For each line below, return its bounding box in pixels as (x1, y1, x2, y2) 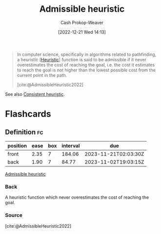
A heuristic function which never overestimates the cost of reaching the (5, 194, 149, 200)
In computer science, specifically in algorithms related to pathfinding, (17, 51, 157, 57)
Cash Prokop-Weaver (60, 20, 104, 25)
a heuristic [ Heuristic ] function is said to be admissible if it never (17, 56, 146, 62)
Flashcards (5, 109, 51, 119)
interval (61, 142, 80, 149)
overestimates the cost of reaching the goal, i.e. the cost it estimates (17, 62, 155, 68)
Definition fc (5, 128, 43, 136)
